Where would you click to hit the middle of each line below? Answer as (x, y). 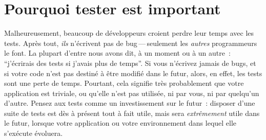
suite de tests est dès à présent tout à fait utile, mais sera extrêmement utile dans (132, 113)
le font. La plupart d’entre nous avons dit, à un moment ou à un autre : (117, 53)
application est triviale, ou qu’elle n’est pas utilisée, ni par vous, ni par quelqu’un (132, 93)
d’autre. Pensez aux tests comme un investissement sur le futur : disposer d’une (130, 103)
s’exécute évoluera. (34, 133)
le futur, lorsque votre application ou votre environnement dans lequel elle (120, 123)
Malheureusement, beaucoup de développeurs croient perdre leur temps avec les (129, 33)
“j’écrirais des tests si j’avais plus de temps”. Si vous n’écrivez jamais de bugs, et (130, 63)
